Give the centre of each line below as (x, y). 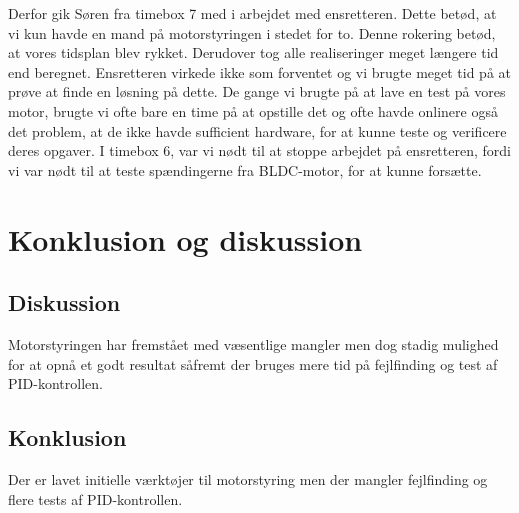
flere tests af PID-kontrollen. (95, 498)
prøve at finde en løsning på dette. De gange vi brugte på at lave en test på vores (257, 91)
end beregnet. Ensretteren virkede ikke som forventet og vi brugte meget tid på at (260, 71)
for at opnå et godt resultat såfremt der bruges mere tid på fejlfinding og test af (253, 363)
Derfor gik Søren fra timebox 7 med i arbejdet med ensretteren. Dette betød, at (252, 13)
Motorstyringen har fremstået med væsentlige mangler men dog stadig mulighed (253, 343)
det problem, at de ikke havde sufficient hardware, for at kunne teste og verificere (257, 130)
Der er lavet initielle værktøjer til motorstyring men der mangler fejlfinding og (248, 478)
